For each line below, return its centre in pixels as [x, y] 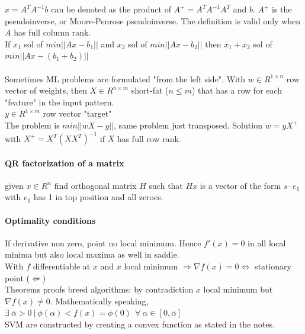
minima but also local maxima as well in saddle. [92, 254]
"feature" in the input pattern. [60, 102]
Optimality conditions [50, 220]
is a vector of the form [240, 185]
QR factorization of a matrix [65, 163]
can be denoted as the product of [111, 9]
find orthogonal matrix [95, 185]
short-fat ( [150, 90]
